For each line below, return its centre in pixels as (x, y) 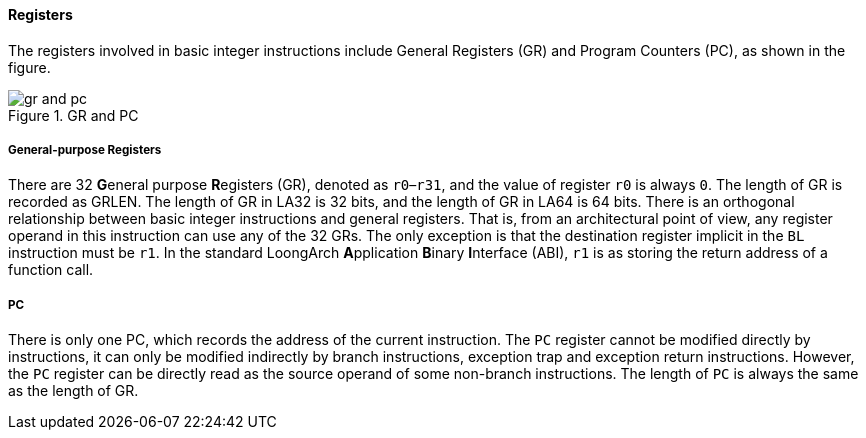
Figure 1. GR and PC (73, 115)
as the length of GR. (73, 391)
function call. (51, 270)
